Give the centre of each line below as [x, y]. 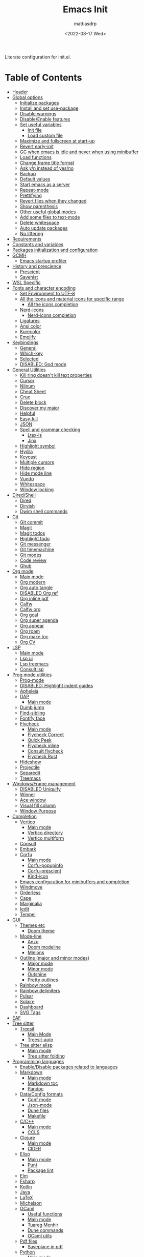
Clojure [27, 1138]
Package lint [41, 1170]
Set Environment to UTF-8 [47, 293]
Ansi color [30, 326]
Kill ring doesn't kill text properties [56, 375]
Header [20, 92]
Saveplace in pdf [45, 1246]
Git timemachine [37, 549]
